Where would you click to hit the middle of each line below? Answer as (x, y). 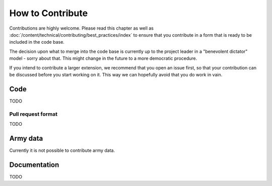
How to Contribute (49, 13)
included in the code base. (37, 42)
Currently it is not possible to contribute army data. (62, 150)
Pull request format (33, 114)
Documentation (34, 165)
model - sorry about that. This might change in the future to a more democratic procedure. (103, 58)
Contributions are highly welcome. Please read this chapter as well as (81, 28)
